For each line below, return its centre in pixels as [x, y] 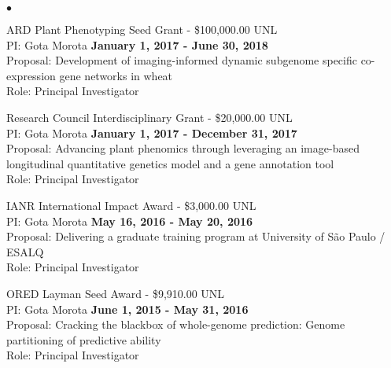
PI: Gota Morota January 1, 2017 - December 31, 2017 [152, 132]
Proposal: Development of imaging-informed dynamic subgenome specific [182, 60]
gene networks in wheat [116, 75]
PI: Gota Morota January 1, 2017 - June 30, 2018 [137, 44]
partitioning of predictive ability [84, 339]
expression [31, 75]
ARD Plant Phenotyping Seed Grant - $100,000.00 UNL [142, 29]
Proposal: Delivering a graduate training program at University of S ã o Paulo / [196, 236]
